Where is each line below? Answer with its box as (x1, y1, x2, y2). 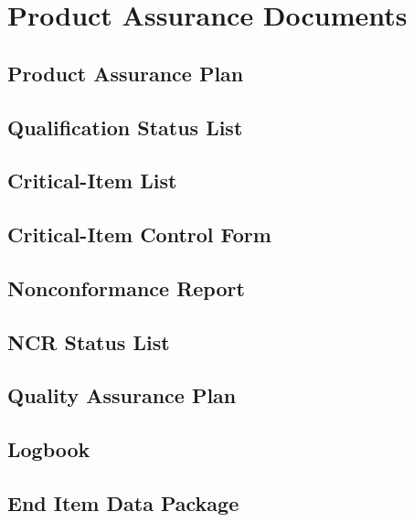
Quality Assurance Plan (7, 381, 237, 410)
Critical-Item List (7, 166, 177, 195)
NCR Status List (7, 327, 170, 356)
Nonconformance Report (7, 273, 245, 302)
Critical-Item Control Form (7, 220, 271, 249)
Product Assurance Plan (7, 59, 244, 87)
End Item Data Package (7, 489, 239, 517)
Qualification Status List (7, 112, 243, 141)
